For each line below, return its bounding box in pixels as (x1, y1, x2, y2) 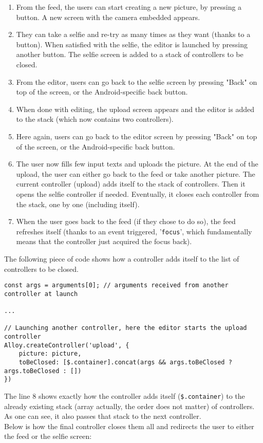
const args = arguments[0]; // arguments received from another (4, 282, 229, 289)
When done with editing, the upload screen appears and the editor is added (16, 103, 254, 114)
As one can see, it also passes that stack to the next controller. (4, 411, 201, 421)
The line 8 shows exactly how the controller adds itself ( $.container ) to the (4, 391, 245, 401)
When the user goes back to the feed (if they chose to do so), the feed (16, 216, 236, 227)
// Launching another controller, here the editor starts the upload (4, 324, 247, 332)
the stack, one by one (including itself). (16, 198, 140, 209)
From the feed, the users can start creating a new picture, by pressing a (16, 2, 242, 12)
